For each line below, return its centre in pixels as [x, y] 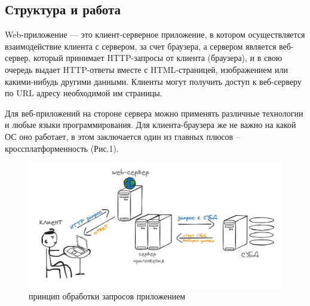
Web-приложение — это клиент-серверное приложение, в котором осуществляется [155, 34]
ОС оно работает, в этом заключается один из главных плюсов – [122, 136]
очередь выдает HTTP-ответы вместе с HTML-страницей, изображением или [147, 69]
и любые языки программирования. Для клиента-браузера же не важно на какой [151, 125]
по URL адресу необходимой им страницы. [84, 93]
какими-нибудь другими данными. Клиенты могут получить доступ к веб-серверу [153, 81]
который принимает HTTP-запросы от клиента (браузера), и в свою [158, 58]
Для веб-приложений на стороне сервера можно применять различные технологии [154, 113]
